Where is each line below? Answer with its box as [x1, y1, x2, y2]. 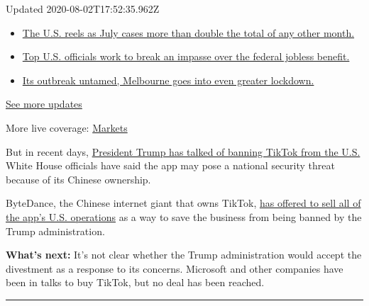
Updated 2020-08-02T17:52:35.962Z [6, 1, 160, 16]
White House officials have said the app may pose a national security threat [6, 158, 335, 173]
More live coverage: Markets [6, 120, 128, 135]
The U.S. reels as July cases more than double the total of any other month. [22, 25, 355, 40]
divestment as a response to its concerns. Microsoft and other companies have [6, 261, 343, 276]
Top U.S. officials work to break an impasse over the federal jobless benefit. [22, 49, 350, 64]
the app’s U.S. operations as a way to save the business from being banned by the [6, 209, 362, 224]
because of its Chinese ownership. [6, 171, 151, 186]
